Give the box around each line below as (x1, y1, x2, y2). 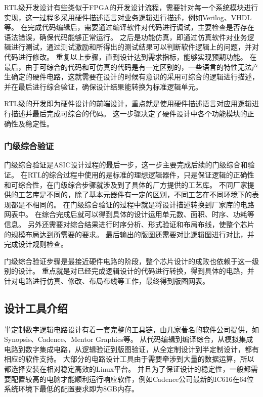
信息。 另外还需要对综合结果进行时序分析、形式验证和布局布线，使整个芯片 (4, 218, 254, 229)
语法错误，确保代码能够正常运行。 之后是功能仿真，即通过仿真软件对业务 (4, 31, 247, 42)
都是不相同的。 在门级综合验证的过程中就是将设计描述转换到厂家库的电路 (11, 199, 254, 209)
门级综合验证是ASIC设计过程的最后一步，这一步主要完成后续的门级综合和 (4, 159, 248, 170)
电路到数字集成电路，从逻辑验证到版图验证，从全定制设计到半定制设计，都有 (4, 343, 259, 354)
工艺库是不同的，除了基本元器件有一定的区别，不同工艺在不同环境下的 (18, 189, 252, 200)
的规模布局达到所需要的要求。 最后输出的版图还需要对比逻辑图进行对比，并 (4, 229, 254, 239)
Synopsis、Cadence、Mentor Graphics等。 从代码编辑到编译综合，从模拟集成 (4, 334, 253, 344)
